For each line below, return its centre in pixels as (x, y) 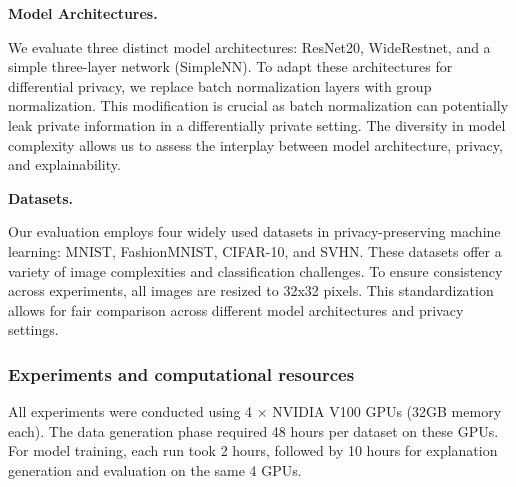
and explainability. (64, 164)
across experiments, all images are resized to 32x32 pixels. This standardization (251, 290)
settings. (33, 329)
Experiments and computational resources (181, 373)
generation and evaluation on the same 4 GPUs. (155, 469)
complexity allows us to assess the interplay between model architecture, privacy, (255, 144)
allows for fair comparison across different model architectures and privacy (236, 309)
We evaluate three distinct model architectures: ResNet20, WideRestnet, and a (249, 46)
